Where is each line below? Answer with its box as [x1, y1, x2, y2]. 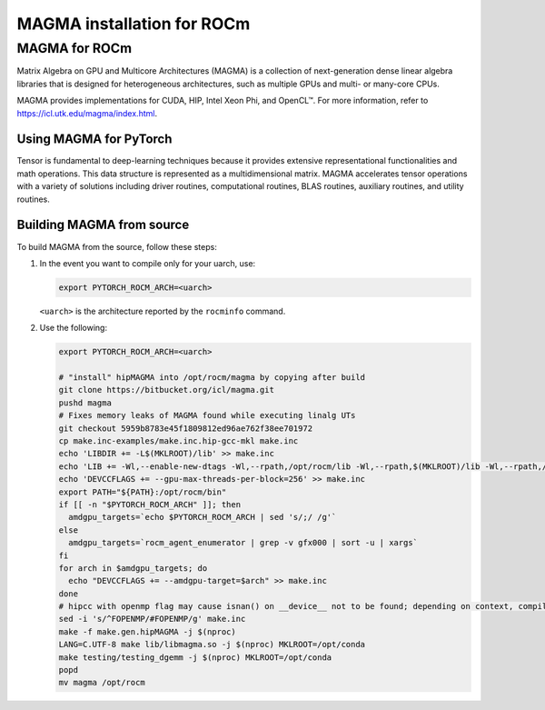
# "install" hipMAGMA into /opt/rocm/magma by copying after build [58, 373, 366, 383]
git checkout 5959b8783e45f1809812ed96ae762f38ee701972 [58, 423, 313, 434]
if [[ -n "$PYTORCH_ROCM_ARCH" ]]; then [58, 499, 241, 509]
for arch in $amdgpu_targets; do [58, 563, 208, 573]
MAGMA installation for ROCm [16, 14, 251, 34]
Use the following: [39, 323, 108, 334]
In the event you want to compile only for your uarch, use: [39, 257, 256, 268]
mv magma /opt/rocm [58, 677, 145, 688]
